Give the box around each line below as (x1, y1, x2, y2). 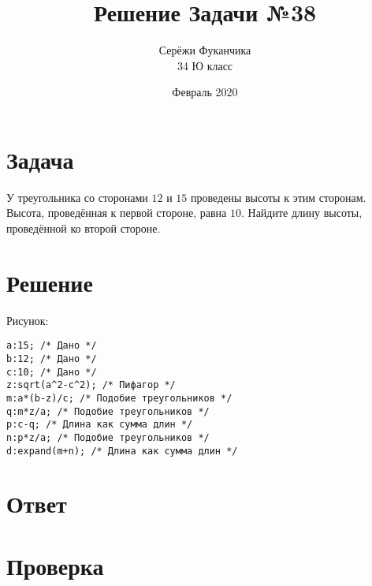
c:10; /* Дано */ (6, 366, 97, 378)
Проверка (6, 549, 104, 581)
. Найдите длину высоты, (240, 204, 363, 221)
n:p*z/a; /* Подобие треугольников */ (6, 431, 210, 443)
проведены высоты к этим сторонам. (191, 188, 366, 205)
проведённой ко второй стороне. (6, 220, 161, 237)
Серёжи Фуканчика (158, 42, 251, 58)
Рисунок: (6, 312, 49, 328)
